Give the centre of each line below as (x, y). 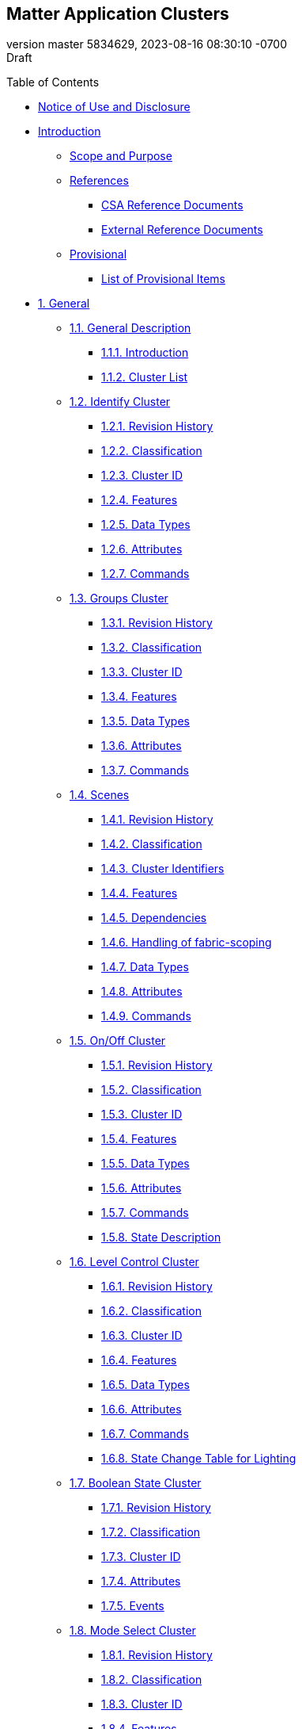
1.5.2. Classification (151, 1090)
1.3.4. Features (139, 697)
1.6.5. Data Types (145, 1385)
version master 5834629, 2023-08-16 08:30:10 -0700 (147, 44)
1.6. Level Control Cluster (134, 1262)
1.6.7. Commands (145, 1434)
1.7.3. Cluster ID (141, 1557)
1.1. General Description (130, 328)
